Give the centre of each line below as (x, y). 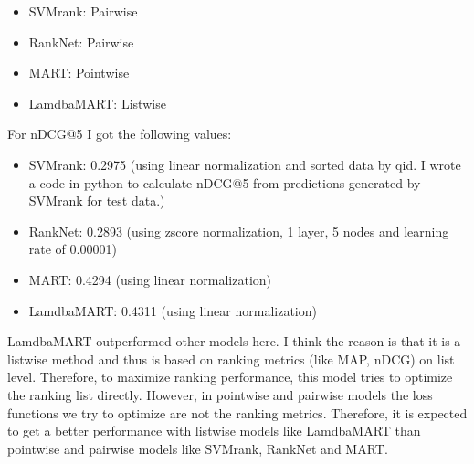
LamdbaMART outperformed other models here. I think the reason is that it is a (234, 341)
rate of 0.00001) (73, 249)
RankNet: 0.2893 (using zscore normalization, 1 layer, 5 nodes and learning (239, 231)
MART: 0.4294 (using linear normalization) (150, 279)
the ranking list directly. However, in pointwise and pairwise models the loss (220, 394)
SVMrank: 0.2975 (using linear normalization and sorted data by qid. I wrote (245, 164)
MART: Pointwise (79, 73)
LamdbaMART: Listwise (97, 103)
